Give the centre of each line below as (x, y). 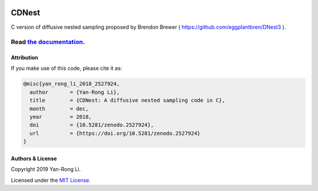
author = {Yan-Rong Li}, (75, 92)
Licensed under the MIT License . (51, 180)
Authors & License (34, 158)
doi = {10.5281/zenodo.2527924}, (92, 125)
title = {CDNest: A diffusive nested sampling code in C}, (127, 100)
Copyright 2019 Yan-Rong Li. (46, 169)
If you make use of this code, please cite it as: (67, 68)
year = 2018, (61, 117)
